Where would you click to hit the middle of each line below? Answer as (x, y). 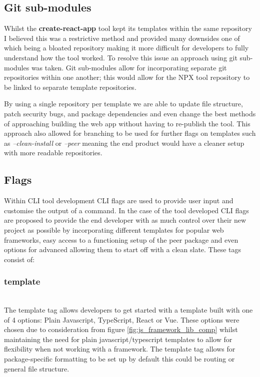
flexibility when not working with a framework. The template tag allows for (120, 349)
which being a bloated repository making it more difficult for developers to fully (126, 48)
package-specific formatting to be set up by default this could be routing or (119, 359)
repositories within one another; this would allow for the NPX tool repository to (127, 77)
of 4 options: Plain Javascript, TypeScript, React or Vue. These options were (122, 319)
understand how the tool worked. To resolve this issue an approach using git (121, 57)
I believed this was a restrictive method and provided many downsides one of (122, 38)
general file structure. (37, 368)
